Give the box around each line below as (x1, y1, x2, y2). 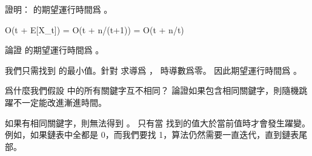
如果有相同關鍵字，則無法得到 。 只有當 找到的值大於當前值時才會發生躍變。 (5, 116, 310, 129)
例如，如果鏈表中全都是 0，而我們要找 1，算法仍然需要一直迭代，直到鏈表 (5, 128, 299, 141)
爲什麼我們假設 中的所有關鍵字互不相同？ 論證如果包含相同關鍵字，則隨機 (5, 84, 299, 97)
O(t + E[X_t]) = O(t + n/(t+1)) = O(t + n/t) (5, 23, 184, 36)
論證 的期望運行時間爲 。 (5, 44, 104, 56)
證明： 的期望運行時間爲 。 (5, 3, 113, 15)
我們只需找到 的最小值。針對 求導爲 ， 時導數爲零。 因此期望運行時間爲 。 (5, 63, 302, 76)
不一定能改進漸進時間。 (13, 96, 107, 108)
